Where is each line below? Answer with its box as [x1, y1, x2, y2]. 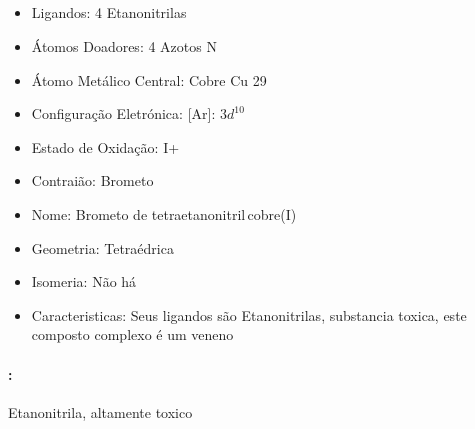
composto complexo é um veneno [31, 324, 234, 345]
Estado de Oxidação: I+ [31, 136, 180, 157]
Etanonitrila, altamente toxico [8, 401, 193, 422]
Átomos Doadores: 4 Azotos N [31, 35, 217, 56]
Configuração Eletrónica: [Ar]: [31, 103, 216, 124]
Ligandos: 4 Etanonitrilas [31, 2, 187, 23]
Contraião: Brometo [31, 170, 154, 191]
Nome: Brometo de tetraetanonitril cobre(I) [31, 203, 297, 224]
